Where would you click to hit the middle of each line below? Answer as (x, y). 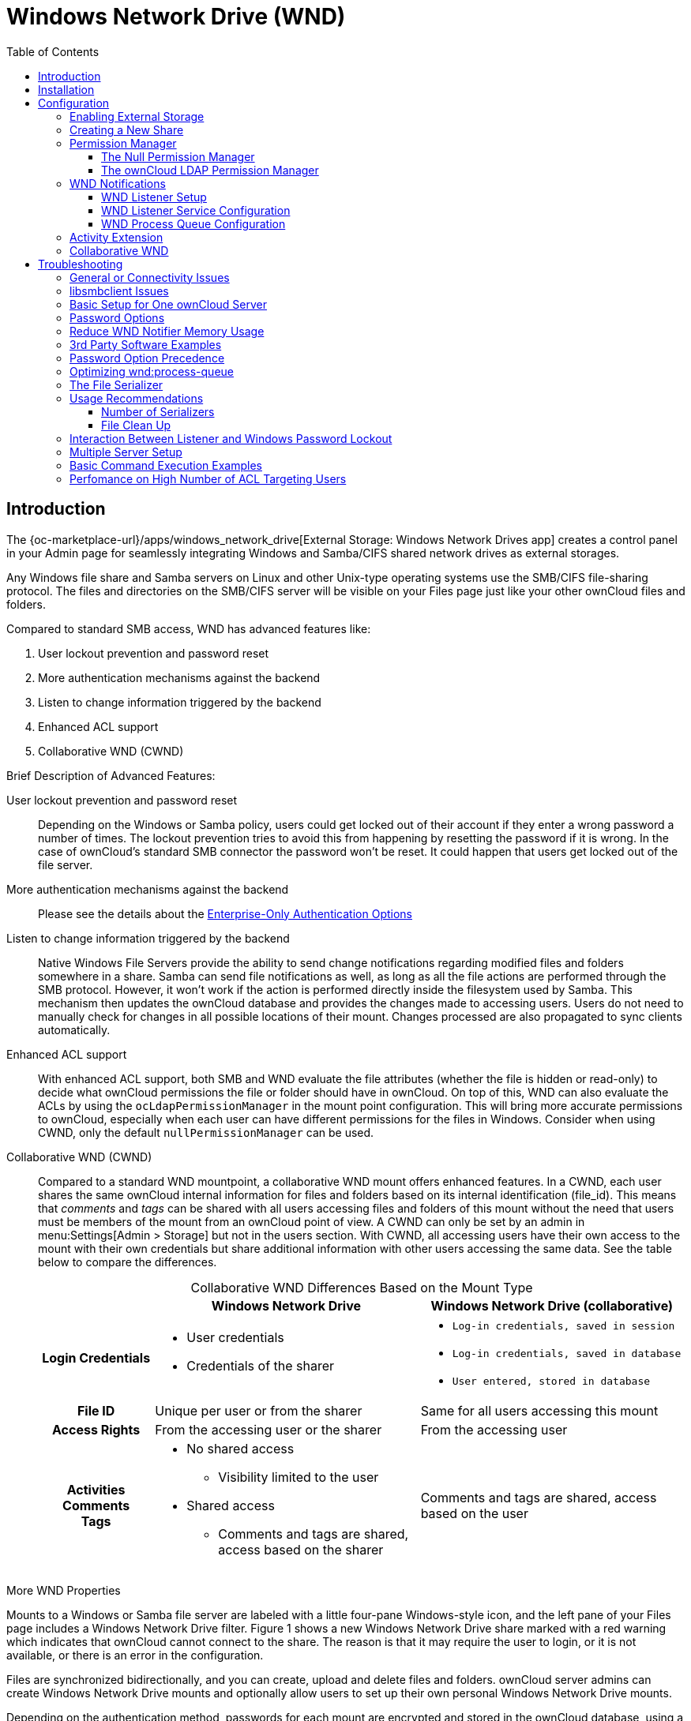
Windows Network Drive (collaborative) (552, 1305)
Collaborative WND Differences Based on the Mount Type (362, 1287)
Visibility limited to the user (299, 1477)
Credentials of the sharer (261, 1366)
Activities (96, 1489)
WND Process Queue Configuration (193, 223)
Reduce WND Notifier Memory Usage (167, 331)
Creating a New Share (127, 129)
